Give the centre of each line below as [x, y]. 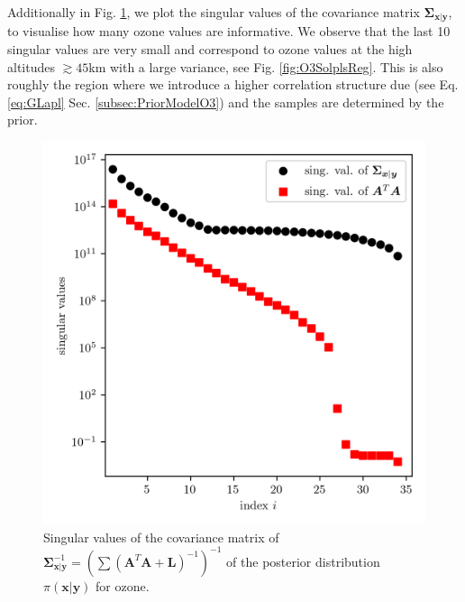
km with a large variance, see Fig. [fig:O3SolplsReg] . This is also [266, 66]
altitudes [31, 66]
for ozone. [123, 585]
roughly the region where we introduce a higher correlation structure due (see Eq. [233, 84]
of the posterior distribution [303, 561]
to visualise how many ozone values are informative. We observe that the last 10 [229, 31]
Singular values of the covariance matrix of [161, 537]
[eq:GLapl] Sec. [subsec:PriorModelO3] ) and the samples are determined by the [226, 102]
